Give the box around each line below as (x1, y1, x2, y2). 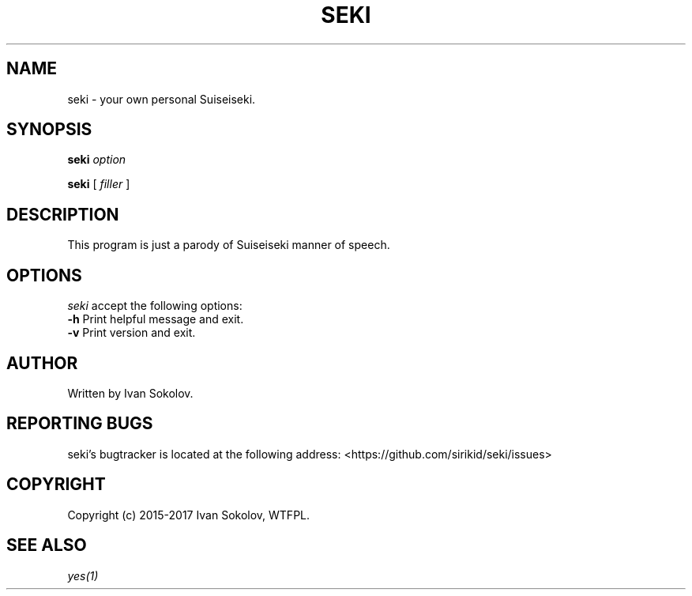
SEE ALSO (6, 535, 87, 556)
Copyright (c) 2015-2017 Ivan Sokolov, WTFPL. (67, 507, 310, 522)
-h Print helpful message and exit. (67, 312, 244, 326)
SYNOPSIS (6, 119, 92, 140)
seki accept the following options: (67, 299, 243, 313)
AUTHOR (6, 353, 78, 373)
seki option (67, 153, 126, 167)
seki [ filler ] (67, 177, 130, 191)
